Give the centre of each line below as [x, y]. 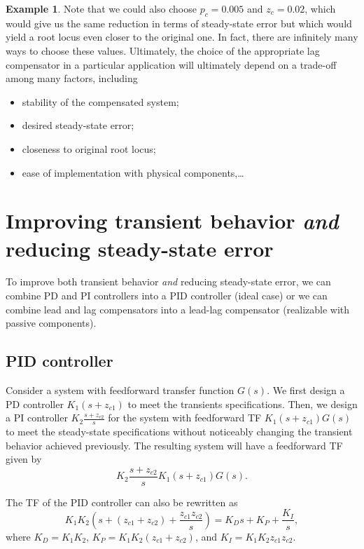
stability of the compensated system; [100, 101]
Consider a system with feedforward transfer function [120, 390]
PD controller [35, 404]
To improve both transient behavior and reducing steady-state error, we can [168, 282]
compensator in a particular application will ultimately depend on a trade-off [171, 64]
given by [24, 459]
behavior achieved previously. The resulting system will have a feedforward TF [174, 445]
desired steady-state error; [78, 125]
